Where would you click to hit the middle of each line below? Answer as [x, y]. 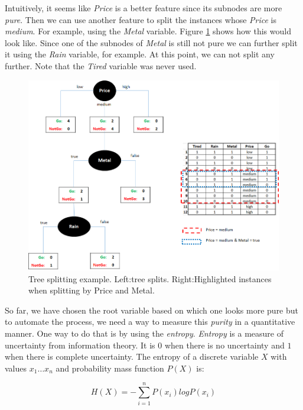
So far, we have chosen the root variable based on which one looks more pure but [152, 310]
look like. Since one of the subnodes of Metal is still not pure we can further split [151, 42]
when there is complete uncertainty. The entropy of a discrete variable [132, 356]
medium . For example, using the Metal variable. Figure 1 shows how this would [148, 31]
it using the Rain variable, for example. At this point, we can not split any [140, 54]
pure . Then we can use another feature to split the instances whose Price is [141, 19]
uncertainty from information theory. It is [80, 345]
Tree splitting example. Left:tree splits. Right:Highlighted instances [150, 278]
